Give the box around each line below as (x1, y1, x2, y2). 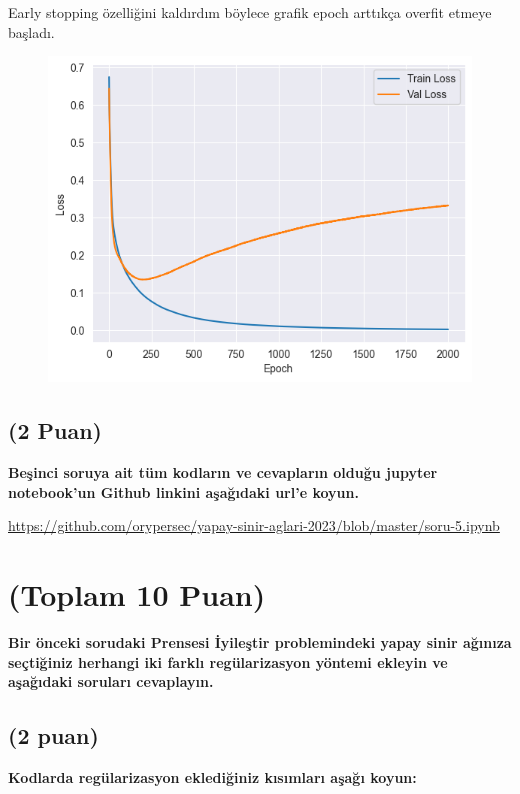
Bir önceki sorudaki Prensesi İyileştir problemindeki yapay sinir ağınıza (8, 632, 512, 653)
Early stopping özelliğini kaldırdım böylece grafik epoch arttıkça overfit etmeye (8, 2, 492, 22)
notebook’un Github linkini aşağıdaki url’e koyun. (8, 481, 359, 502)
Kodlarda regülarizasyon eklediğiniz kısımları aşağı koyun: (8, 767, 417, 788)
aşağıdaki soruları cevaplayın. (8, 671, 214, 692)
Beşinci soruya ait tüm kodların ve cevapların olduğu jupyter (8, 462, 438, 483)
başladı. (8, 21, 55, 42)
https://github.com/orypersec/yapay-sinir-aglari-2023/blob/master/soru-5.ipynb (8, 515, 500, 536)
